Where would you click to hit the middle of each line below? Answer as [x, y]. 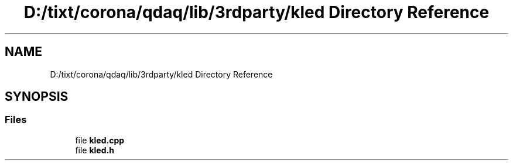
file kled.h [95, 150]
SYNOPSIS [37, 97]
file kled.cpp [100, 140]
